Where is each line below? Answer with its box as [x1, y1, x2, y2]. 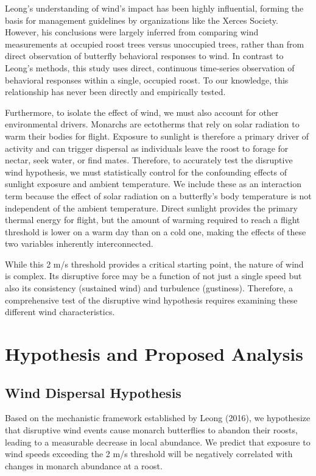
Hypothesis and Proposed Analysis [5, 341, 304, 366]
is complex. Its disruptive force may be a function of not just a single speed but [5, 269, 302, 282]
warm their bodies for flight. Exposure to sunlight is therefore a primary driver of [5, 129, 309, 142]
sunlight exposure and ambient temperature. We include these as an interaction [5, 177, 301, 190]
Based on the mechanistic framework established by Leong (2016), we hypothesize [5, 411, 311, 424]
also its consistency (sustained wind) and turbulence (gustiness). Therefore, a [5, 282, 293, 294]
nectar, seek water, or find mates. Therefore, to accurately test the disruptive [5, 154, 293, 166]
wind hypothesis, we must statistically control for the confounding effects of [5, 165, 287, 178]
